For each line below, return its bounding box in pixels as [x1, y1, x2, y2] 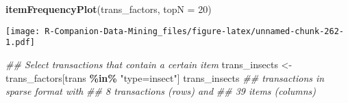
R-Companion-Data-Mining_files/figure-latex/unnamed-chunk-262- [45, 26, 344, 36]
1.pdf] [5, 38, 35, 48]
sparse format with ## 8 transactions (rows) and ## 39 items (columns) [5, 84, 316, 98]
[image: [5, 26, 40, 36]
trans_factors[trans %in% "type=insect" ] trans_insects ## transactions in [5, 70, 325, 85]
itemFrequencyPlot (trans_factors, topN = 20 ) [5, 2, 212, 16]
